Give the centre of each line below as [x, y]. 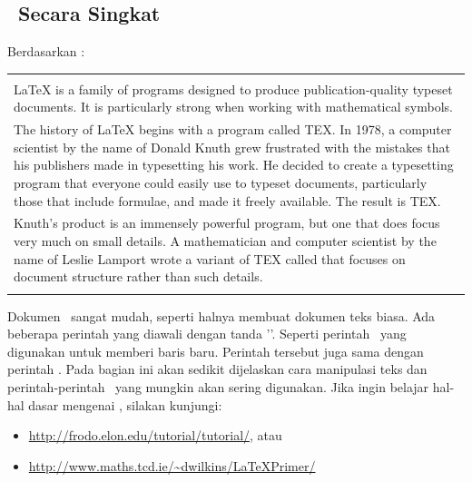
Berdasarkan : [46, 51]
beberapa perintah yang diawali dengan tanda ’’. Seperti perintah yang [207, 334]
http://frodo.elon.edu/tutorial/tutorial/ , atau [155, 435]
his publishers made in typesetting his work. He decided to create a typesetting [234, 165]
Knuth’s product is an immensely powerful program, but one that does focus [227, 223]
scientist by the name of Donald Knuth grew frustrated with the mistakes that [232, 147]
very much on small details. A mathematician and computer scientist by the [225, 241]
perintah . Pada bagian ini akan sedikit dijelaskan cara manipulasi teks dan [217, 369]
